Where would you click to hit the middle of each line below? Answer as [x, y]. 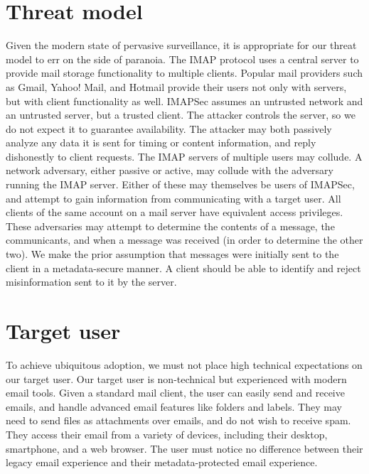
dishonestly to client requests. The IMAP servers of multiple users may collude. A [184, 156]
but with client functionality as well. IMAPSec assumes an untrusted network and [184, 101]
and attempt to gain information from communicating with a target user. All [173, 198]
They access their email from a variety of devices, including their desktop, [167, 434]
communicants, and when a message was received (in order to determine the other [184, 240]
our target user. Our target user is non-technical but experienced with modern [176, 378]
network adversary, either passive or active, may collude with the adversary [170, 170]
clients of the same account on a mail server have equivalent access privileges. [175, 212]
